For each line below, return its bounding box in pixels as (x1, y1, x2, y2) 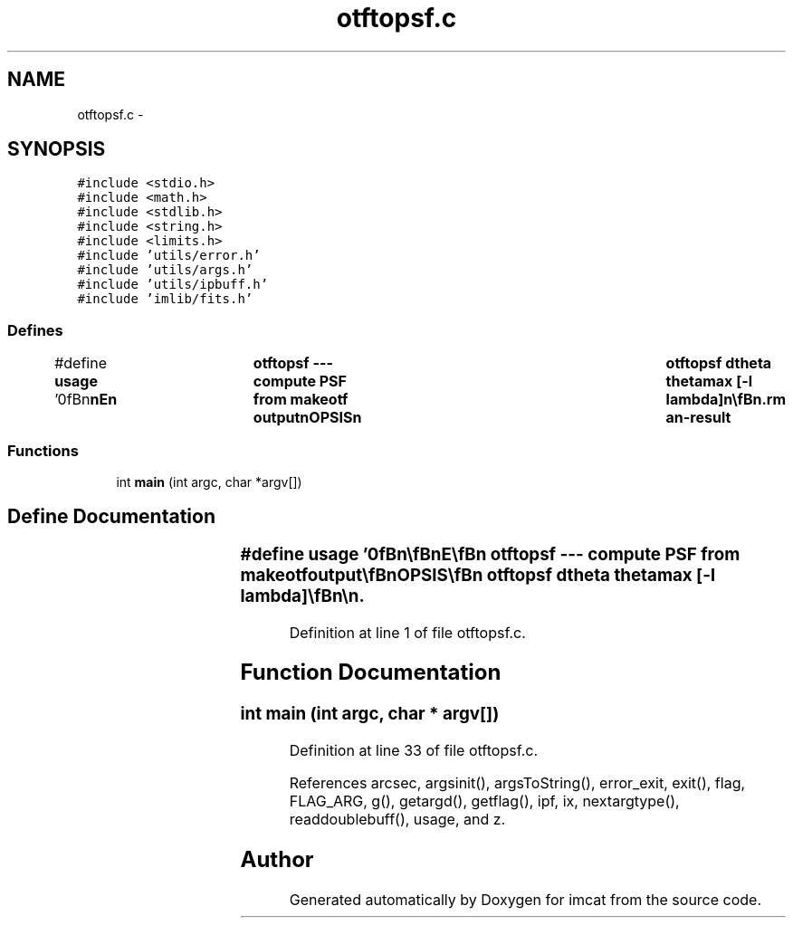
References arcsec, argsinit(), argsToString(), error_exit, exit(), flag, (289, 774, 746, 793)
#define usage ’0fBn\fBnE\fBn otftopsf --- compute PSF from (240, 543, 740, 565)
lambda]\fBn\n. (240, 585, 365, 606)
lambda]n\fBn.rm (665, 390, 787, 409)
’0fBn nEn (54, 390, 118, 409)
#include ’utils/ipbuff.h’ (77, 277, 269, 292)
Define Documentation (7, 505, 215, 529)
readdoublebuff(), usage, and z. (289, 810, 506, 829)
